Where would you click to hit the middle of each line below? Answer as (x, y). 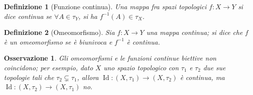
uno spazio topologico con (141, 67)
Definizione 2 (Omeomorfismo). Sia (59, 32)
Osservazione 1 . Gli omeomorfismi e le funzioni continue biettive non (110, 58)
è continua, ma (202, 77)
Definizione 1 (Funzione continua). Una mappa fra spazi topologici (105, 6)
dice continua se (28, 16)
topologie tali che (29, 77)
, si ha (88, 16)
